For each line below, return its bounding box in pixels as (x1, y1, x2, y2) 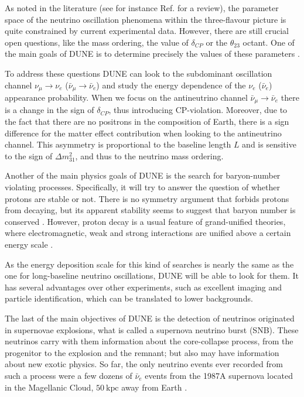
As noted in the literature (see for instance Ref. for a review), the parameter (5, 2, 279, 13)
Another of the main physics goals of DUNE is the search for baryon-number (5, 169, 281, 182)
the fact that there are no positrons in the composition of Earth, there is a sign (5, 115, 289, 128)
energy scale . (5, 238, 53, 250)
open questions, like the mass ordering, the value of (5, 36, 189, 48)
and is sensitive (242, 138, 296, 150)
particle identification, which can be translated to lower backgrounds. (5, 292, 253, 304)
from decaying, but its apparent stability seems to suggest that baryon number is (5, 204, 296, 216)
